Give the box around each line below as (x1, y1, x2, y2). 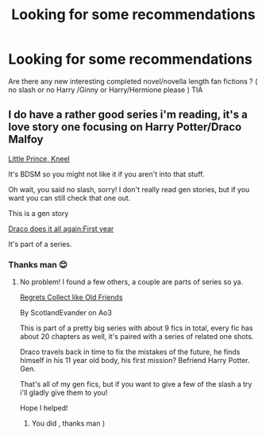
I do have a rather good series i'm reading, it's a (8, 108, 248, 122)
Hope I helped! (19, 403, 69, 413)
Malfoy (8, 133, 44, 146)
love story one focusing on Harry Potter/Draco (8, 121, 242, 134)
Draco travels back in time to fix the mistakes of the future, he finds (19, 347, 241, 357)
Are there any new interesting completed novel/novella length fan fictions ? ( (8, 76, 258, 86)
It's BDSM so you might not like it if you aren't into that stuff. (8, 169, 205, 179)
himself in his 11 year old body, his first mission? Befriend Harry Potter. (19, 356, 250, 365)
